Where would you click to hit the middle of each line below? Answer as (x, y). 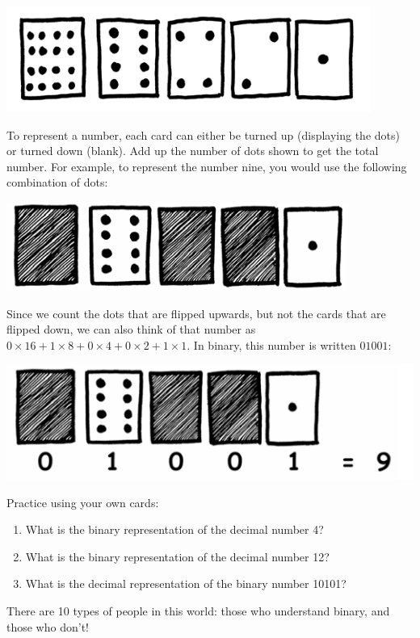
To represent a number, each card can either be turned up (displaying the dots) (203, 134)
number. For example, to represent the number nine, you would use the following (207, 166)
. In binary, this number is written (271, 344)
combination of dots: (57, 182)
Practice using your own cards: (83, 502)
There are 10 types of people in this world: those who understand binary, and (198, 610)
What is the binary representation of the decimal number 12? (177, 556)
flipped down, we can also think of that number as (131, 329)
